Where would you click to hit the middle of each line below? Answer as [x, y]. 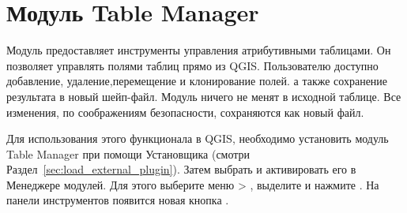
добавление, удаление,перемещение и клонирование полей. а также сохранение [197, 81]
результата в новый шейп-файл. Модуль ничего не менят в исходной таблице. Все [204, 96]
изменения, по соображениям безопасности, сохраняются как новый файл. [185, 112]
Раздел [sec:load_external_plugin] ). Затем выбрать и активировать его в [181, 169]
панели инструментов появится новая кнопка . [118, 200]
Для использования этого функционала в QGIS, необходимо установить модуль [198, 138]
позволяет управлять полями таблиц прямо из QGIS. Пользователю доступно [192, 65]
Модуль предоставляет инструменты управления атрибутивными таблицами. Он [199, 50]
